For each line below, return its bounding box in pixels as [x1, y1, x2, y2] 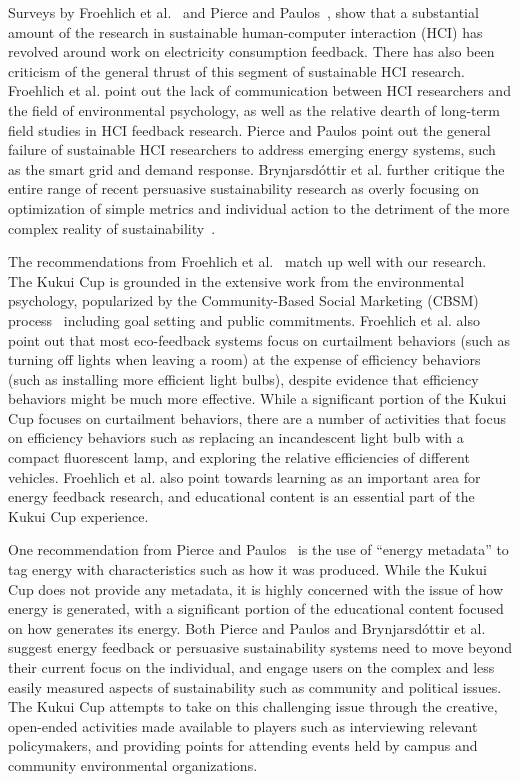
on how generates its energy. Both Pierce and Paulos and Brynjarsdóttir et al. [8, 617, 486, 638]
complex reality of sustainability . [8, 217, 216, 238]
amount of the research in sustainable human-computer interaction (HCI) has [8, 21, 483, 42]
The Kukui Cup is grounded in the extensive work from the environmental [8, 270, 465, 291]
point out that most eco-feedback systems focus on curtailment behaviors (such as [8, 329, 510, 350]
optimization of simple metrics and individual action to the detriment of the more [8, 197, 510, 218]
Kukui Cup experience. [8, 505, 149, 526]
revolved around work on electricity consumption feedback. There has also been [8, 41, 495, 62]
